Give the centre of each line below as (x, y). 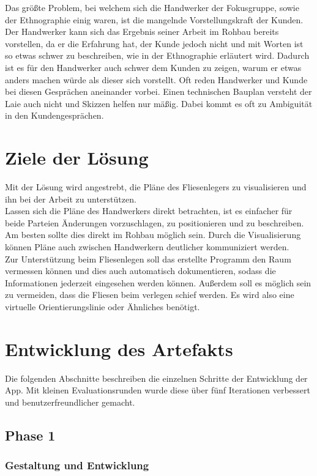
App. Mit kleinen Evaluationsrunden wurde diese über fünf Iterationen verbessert (158, 390)
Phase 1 (30, 435)
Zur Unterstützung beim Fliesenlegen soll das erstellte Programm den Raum (148, 258)
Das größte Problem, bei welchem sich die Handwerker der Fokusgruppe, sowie (152, 7)
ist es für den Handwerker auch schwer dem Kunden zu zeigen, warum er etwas (153, 67)
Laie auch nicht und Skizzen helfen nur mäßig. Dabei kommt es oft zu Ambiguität (159, 103)
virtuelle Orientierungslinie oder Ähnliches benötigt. (103, 307)
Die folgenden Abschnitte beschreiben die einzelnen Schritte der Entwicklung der (156, 378)
